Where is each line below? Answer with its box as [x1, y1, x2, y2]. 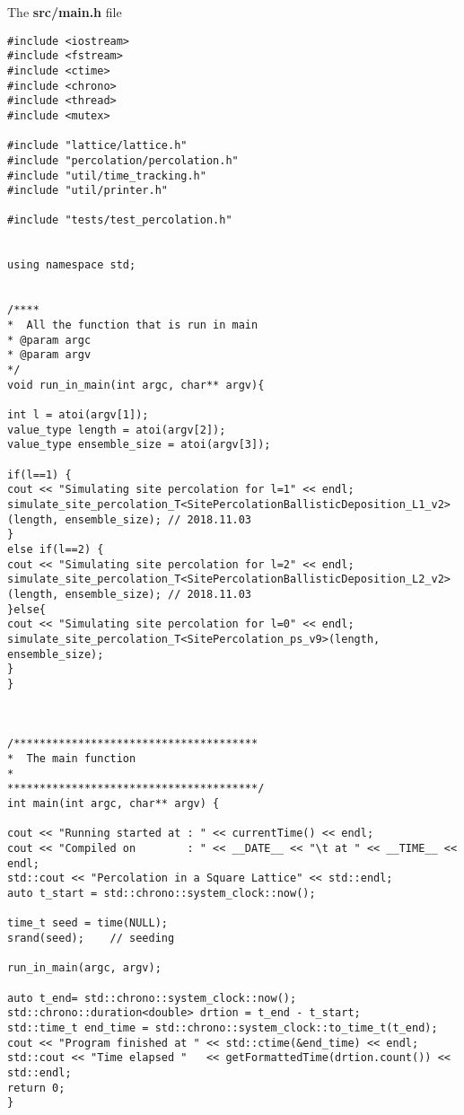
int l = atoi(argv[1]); [7, 408, 149, 421]
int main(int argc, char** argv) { [7, 797, 220, 811]
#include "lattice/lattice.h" [7, 139, 188, 153]
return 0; [7, 1081, 66, 1094]
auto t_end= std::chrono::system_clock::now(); [7, 991, 297, 1005]
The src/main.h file [7, 3, 122, 21]
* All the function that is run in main [7, 319, 258, 332]
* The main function [7, 752, 136, 766]
